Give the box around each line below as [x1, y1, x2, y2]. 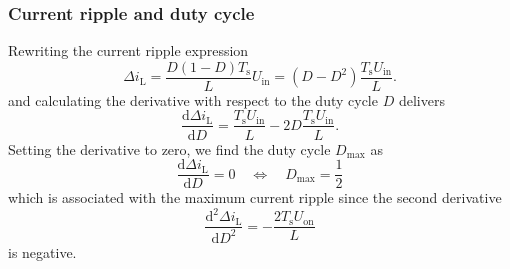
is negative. [8, 241, 77, 262]
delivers [398, 89, 445, 110]
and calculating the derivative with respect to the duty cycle [8, 89, 378, 110]
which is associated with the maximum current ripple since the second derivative [8, 187, 502, 208]
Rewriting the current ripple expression [8, 40, 249, 61]
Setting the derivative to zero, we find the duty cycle [8, 138, 331, 159]
